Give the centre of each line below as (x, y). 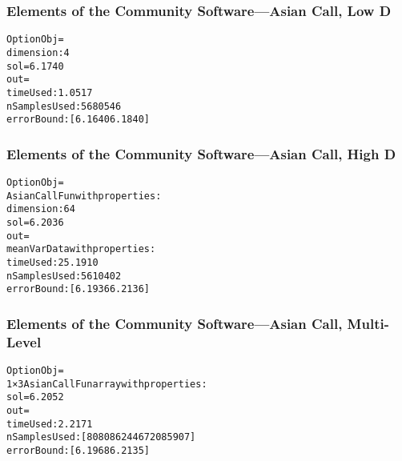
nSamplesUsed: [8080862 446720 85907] (101, 437)
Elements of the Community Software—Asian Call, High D (201, 153)
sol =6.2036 (35, 222)
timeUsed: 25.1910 (52, 262)
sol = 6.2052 (35, 397)
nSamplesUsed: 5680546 (64, 106)
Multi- (368, 323)
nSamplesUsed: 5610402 (64, 276)
